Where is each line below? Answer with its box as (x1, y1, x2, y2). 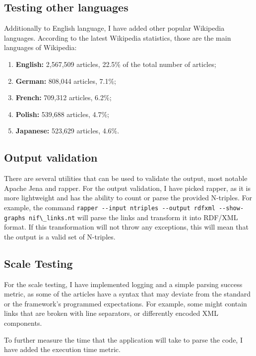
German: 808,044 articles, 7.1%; (15, 75, 117, 86)
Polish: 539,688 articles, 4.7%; (15, 109, 109, 119)
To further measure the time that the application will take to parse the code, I (4, 334, 243, 345)
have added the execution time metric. (4, 344, 121, 355)
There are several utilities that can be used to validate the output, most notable (4, 173, 248, 183)
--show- (218, 204, 244, 212)
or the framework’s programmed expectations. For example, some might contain (4, 298, 247, 308)
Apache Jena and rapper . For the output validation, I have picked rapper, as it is (4, 182, 251, 193)
